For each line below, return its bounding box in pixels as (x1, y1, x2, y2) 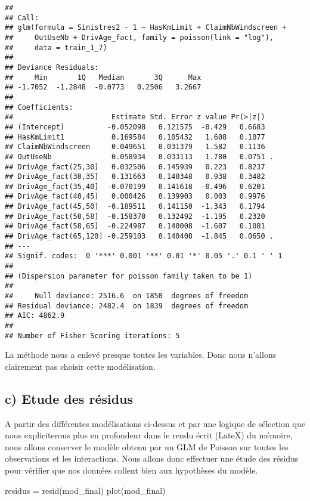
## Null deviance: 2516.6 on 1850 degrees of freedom (5, 292, 249, 301)
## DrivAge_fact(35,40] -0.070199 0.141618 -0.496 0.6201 (5, 182, 265, 191)
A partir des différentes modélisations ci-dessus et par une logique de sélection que (5, 417, 305, 429)
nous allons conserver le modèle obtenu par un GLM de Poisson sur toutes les (5, 440, 289, 453)
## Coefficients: (5, 103, 73, 112)
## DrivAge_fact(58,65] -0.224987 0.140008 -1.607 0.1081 (5, 222, 265, 231)
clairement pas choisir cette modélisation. (5, 360, 156, 372)
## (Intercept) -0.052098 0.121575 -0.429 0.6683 (5, 122, 265, 131)
